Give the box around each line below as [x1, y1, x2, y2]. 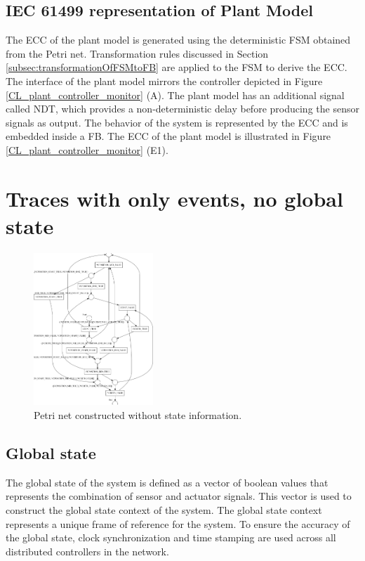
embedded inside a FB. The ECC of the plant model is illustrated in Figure [6, 129, 331, 143]
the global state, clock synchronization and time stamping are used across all [6, 530, 336, 545]
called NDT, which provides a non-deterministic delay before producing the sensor [6, 101, 359, 116]
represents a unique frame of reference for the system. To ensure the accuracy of [6, 516, 350, 531]
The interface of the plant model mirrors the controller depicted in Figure [6, 73, 323, 88]
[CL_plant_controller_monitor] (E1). [6, 142, 168, 157]
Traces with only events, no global [6, 183, 343, 212]
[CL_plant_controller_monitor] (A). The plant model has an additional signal [6, 87, 345, 102]
